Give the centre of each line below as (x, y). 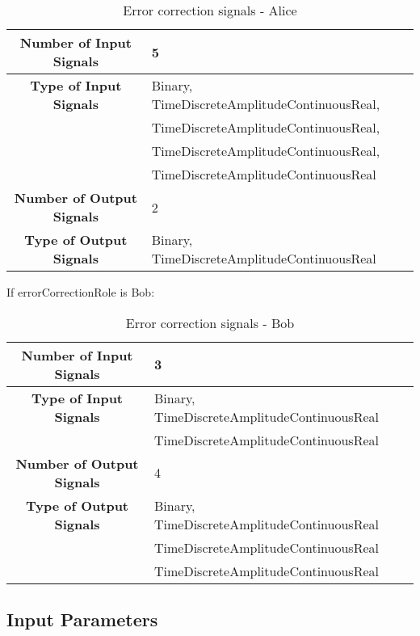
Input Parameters (82, 619)
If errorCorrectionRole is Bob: (81, 292)
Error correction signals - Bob (210, 322)
